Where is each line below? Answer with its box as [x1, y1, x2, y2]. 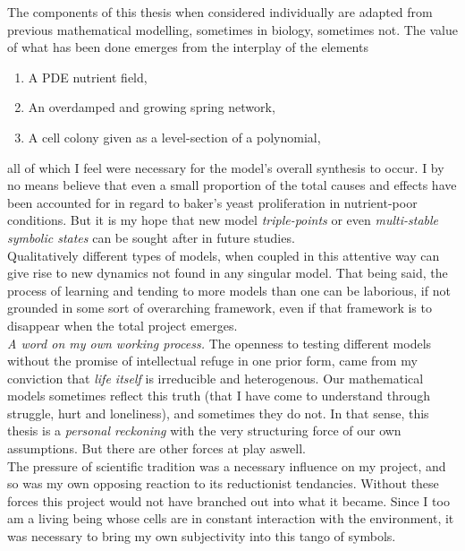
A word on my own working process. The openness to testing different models [7, 333, 432, 352]
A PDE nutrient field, [28, 67, 148, 86]
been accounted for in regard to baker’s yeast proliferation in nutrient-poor [7, 193, 418, 211]
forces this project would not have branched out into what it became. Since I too [7, 491, 450, 510]
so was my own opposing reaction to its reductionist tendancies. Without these [7, 474, 439, 493]
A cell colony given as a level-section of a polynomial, [28, 127, 321, 146]
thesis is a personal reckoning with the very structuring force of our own [7, 421, 402, 440]
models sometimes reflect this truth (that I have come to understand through [7, 386, 431, 405]
